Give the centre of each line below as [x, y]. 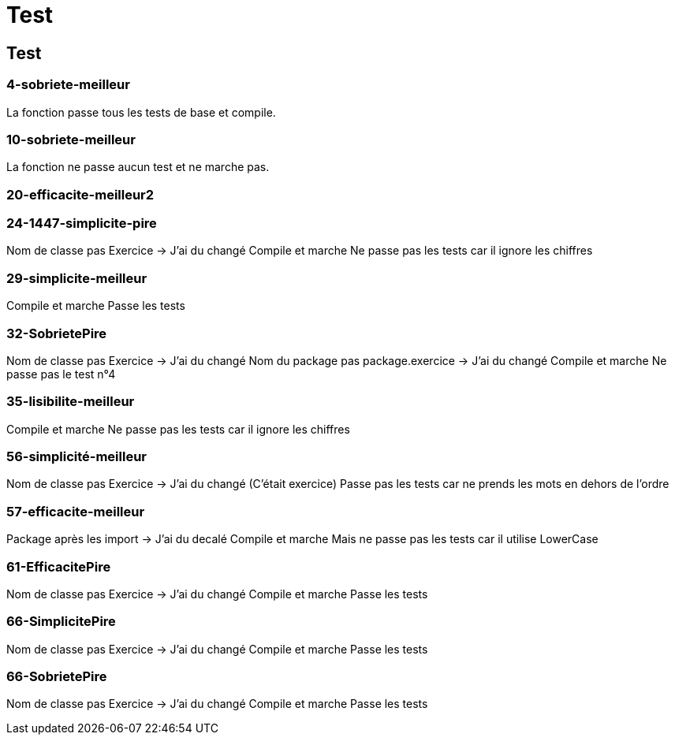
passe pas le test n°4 [61, 374]
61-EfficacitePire [59, 566]
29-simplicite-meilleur [77, 278]
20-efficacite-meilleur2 [80, 194]
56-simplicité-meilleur [77, 457]
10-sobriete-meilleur [71, 139]
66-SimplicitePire [61, 622]
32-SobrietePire [57, 333]
